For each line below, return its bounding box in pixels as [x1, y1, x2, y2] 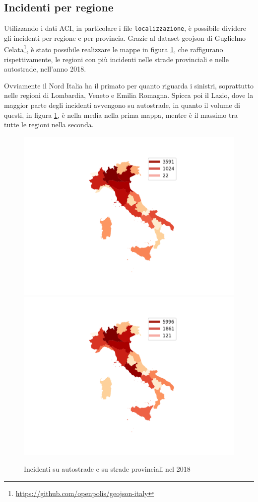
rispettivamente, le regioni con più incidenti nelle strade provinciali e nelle [4, 54, 229, 64]
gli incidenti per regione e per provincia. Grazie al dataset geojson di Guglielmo [4, 32, 246, 43]
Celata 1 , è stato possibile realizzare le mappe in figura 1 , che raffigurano [4, 43, 223, 55]
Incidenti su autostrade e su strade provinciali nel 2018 [24, 464, 191, 474]
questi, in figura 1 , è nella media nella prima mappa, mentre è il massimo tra [4, 109, 238, 120]
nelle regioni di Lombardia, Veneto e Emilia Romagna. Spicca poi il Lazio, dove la [4, 90, 254, 100]
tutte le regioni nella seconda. [4, 119, 94, 130]
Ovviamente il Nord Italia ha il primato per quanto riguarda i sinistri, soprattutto [4, 80, 254, 90]
